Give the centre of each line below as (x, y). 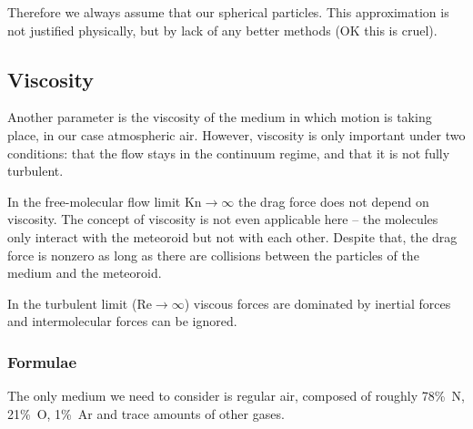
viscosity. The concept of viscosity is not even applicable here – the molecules (223, 219)
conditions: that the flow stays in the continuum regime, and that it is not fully (229, 153)
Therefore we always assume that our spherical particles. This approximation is (228, 12)
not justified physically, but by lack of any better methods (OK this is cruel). (222, 30)
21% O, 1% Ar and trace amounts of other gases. (146, 413)
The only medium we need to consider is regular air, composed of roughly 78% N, (236, 396)
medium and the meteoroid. (85, 273)
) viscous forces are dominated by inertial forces (317, 303)
